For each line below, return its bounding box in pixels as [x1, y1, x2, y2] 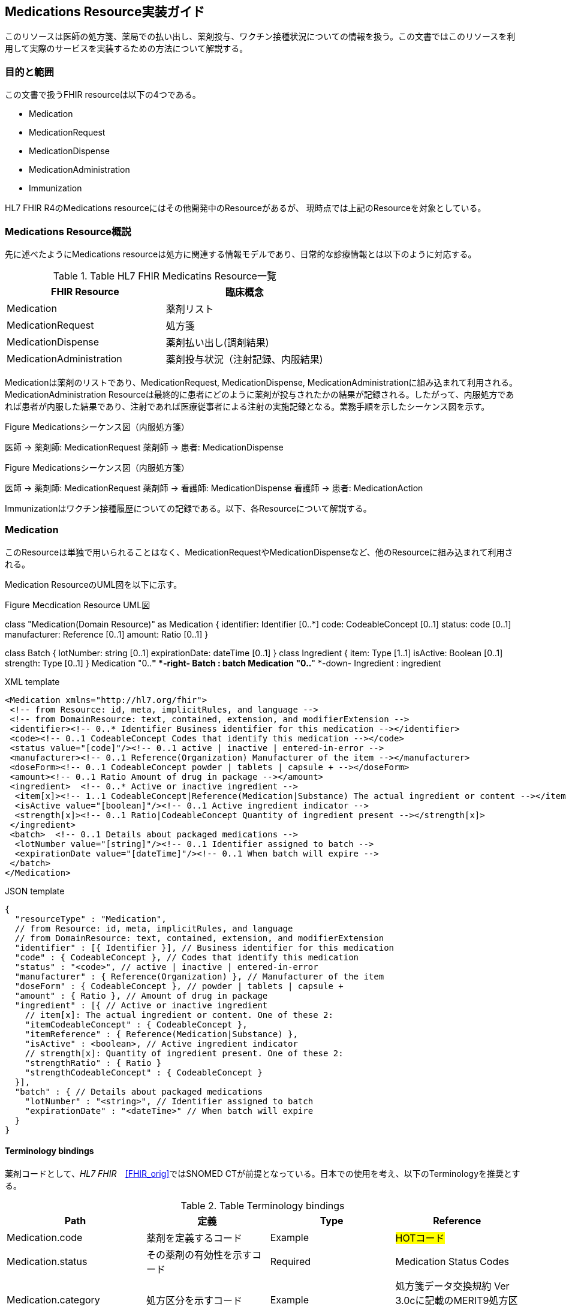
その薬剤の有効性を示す [146, 1248, 252, 1261]
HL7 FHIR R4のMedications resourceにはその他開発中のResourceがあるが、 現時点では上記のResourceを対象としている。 [5, 203, 486, 214]
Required [270, 1255, 311, 1267]
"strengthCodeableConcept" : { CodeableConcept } [25, 1067, 263, 1077]
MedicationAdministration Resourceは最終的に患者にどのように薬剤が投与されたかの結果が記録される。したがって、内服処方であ [5, 389, 514, 399]
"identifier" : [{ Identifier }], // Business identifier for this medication [14, 942, 395, 953]
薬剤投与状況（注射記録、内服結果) [165, 353, 323, 365]
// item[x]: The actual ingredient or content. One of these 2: [25, 1009, 333, 1020]
